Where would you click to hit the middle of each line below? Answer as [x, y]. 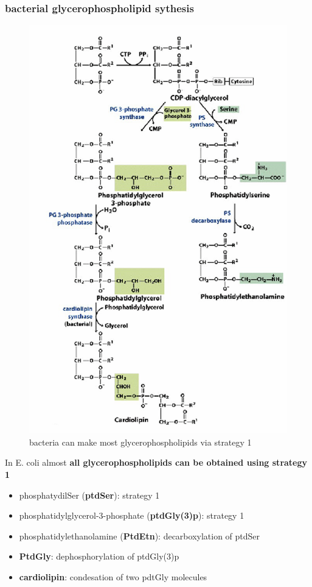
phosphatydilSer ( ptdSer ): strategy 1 [89, 495]
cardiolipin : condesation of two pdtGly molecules [113, 576]
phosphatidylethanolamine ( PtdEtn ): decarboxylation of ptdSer [140, 535]
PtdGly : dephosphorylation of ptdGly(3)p [99, 556]
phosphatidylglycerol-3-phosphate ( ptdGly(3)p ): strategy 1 [132, 515]
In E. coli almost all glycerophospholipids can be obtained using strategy [156, 462]
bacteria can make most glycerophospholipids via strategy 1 [140, 442]
